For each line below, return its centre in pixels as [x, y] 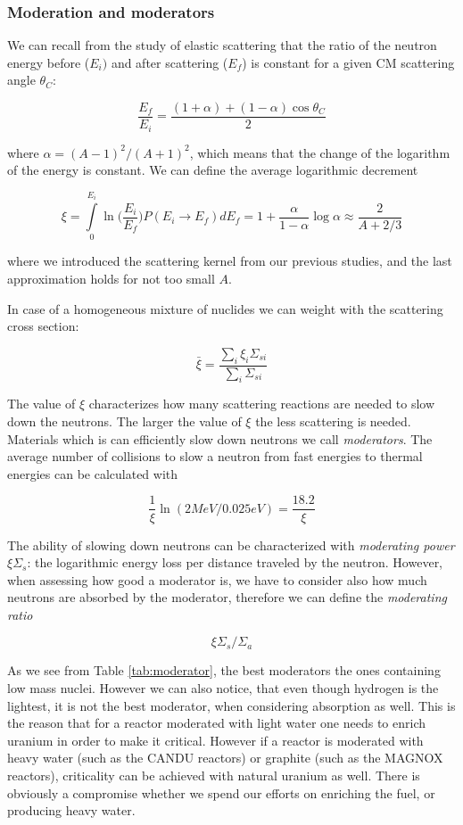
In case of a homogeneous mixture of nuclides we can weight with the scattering [225, 308]
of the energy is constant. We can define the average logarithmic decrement [213, 170]
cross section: [43, 326]
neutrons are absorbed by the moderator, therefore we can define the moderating [227, 597]
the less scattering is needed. [333, 421]
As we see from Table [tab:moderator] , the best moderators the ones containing [224, 670]
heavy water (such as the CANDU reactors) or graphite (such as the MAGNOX [225, 758]
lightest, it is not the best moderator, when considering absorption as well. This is [231, 705]
